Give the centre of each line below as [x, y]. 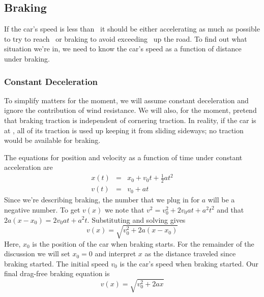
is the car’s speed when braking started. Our [189, 263]
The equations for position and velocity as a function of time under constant [123, 157]
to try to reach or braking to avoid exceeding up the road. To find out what [126, 38]
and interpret [115, 254]
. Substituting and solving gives [136, 219]
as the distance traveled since [190, 254]
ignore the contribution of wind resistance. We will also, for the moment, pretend [130, 110]
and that [230, 209]
